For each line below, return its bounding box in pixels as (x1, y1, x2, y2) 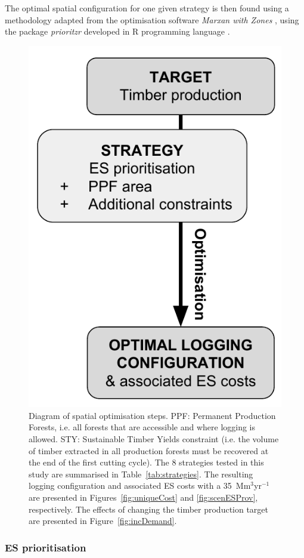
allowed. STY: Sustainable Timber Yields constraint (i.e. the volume (29, 433, 279, 445)
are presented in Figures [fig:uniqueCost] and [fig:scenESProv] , (29, 491, 258, 503)
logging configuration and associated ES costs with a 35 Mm (29, 479, 251, 492)
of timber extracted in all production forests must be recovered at (29, 444, 269, 457)
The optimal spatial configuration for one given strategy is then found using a (5, 2, 289, 14)
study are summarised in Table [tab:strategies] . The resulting (29, 467, 253, 480)
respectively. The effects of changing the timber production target (29, 502, 269, 515)
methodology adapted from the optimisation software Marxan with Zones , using (5, 13, 299, 26)
